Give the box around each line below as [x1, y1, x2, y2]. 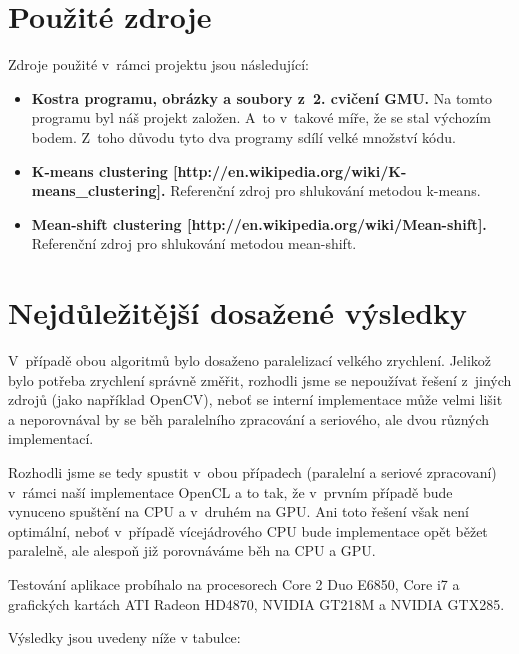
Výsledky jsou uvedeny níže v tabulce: [8, 627, 241, 648]
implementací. [8, 428, 94, 449]
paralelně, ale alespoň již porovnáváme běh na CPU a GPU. [8, 540, 376, 561]
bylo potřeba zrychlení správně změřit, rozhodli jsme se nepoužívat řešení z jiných [8, 369, 512, 390]
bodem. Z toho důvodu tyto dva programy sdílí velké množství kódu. [31, 126, 456, 147]
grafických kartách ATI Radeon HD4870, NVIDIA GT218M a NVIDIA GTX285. [8, 593, 505, 614]
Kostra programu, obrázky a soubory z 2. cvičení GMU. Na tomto [31, 87, 493, 108]
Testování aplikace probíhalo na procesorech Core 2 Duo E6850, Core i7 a [8, 573, 460, 594]
